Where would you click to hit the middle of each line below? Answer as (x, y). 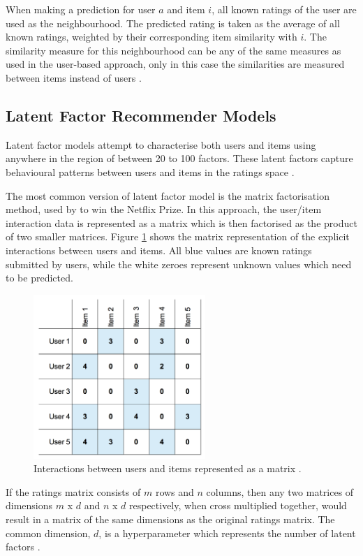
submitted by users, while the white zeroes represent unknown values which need (179, 264)
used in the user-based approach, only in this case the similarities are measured (175, 64)
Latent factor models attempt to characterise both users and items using (161, 144)
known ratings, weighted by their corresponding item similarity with (151, 37)
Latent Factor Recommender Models (141, 115)
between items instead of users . (74, 77)
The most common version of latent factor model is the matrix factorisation (168, 195)
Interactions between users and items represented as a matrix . (168, 468)
